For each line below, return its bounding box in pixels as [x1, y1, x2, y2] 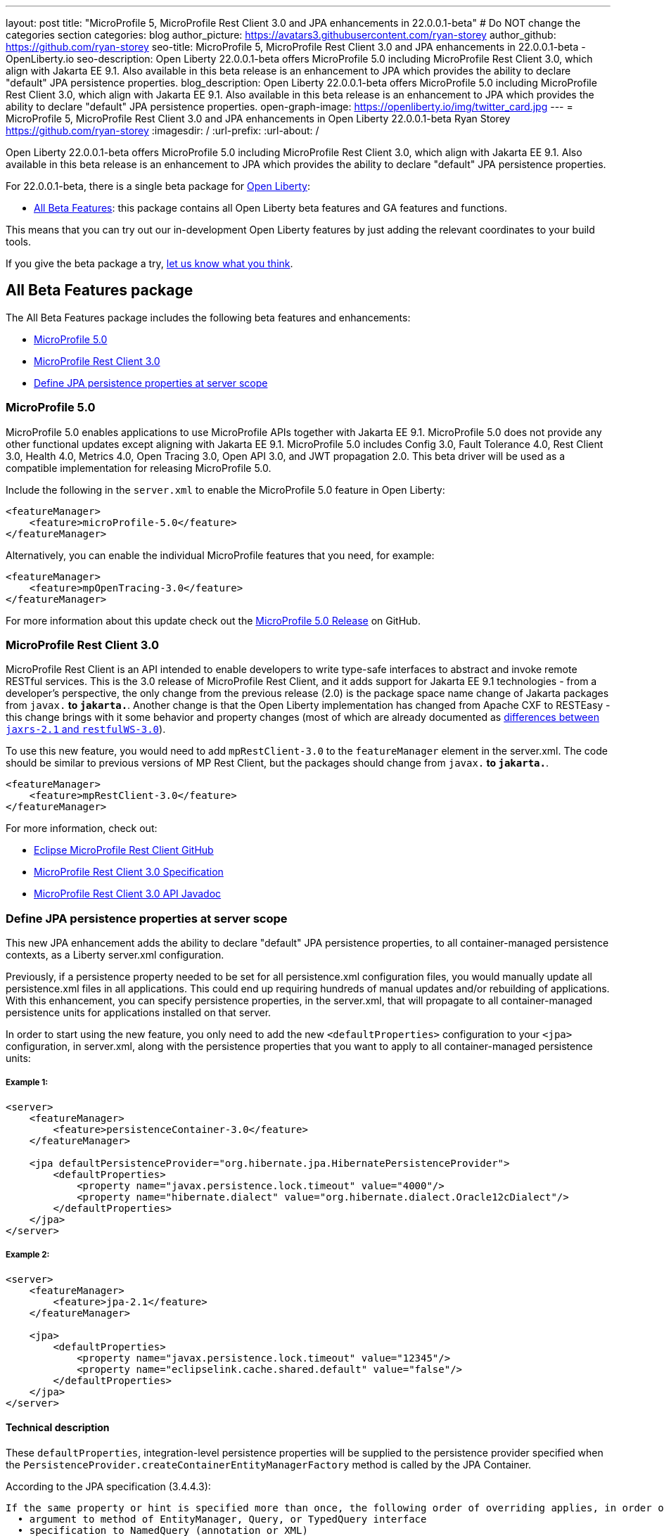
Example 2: [6, 1250, 50, 1260]
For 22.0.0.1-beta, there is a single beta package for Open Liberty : [6, 180, 310, 192]
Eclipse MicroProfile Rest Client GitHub [34, 844, 214, 857]
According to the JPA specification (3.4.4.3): [6, 1480, 211, 1492]
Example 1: [6, 1077, 49, 1088]
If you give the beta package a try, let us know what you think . [6, 257, 293, 269]
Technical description [6, 1421, 110, 1434]
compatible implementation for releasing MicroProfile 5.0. [6, 461, 272, 474]
